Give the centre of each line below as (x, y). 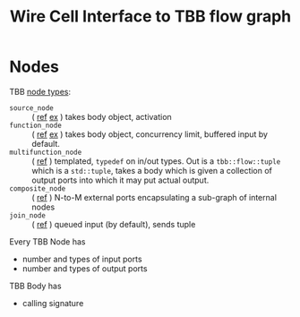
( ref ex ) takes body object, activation (102, 116)
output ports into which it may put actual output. (120, 180)
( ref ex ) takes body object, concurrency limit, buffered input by (150, 134)
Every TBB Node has (47, 241)
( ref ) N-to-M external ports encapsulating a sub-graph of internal (154, 197)
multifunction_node (46, 152)
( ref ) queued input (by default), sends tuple (114, 224)
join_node (28, 215)
